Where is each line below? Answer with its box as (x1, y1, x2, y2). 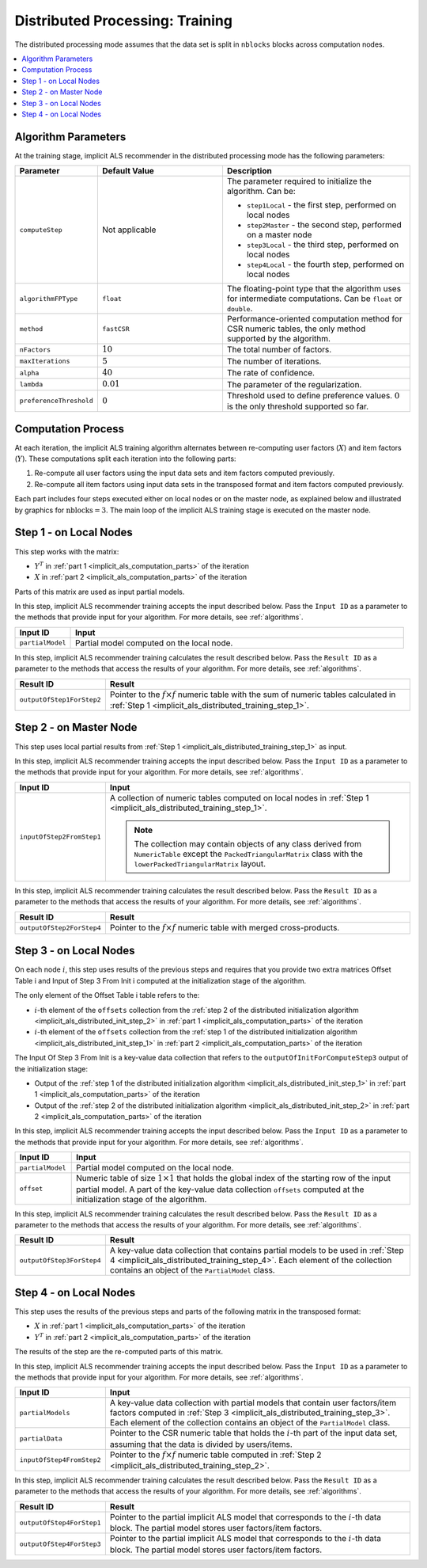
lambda (19, 380, 43, 389)
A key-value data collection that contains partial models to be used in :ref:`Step (109, 1245, 404, 1256)
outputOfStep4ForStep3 (19, 1539, 102, 1548)
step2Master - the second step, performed (246, 219, 402, 230)
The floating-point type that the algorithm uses (226, 284, 402, 295)
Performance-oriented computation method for (226, 314, 402, 325)
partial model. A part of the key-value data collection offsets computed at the (75, 1184, 365, 1195)
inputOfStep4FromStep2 (19, 1456, 102, 1464)
